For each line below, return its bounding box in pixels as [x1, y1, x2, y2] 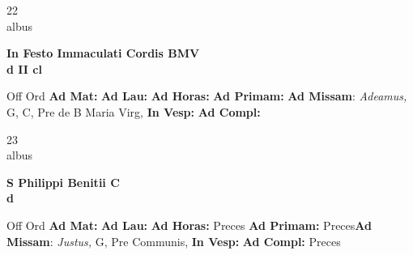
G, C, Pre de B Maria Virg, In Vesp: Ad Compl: [6, 103, 261, 120]
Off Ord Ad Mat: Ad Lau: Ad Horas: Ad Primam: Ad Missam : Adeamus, [6, 87, 407, 104]
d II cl [6, 60, 42, 77]
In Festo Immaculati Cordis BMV [6, 45, 200, 62]
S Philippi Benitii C [6, 173, 120, 190]
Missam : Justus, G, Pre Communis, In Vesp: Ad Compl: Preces [6, 232, 341, 249]
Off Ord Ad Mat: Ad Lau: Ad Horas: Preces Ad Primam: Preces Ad [6, 216, 372, 233]
